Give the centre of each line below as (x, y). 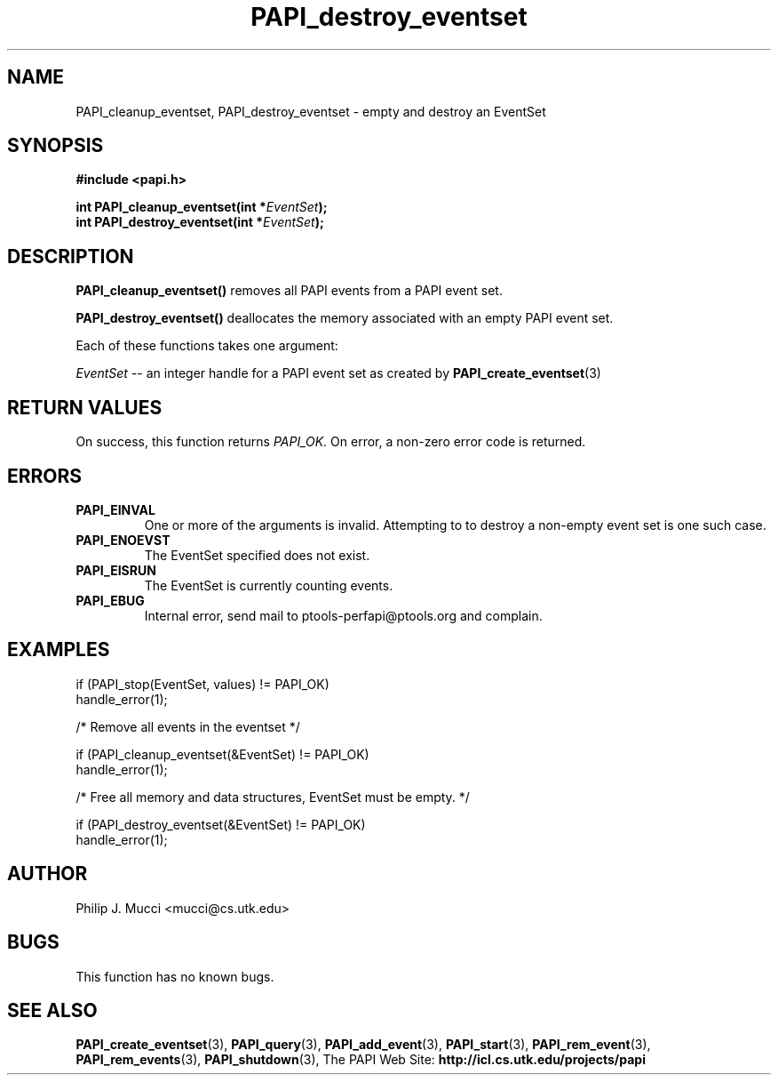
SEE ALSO (52, 1010)
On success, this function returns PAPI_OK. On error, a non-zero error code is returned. (331, 442)
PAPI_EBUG (110, 600)
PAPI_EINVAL (115, 509)
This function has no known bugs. (175, 976)
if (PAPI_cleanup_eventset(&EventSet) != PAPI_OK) (222, 754)
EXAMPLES (59, 650)
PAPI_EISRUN (116, 570)
